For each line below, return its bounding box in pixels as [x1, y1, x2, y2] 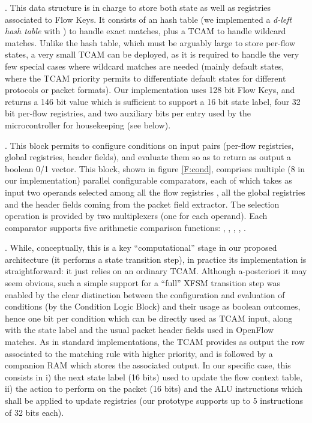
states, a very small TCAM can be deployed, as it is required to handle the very [5, 48, 299, 61]
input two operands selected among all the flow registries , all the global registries [5, 185, 305, 198]
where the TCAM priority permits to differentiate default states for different [5, 71, 286, 84]
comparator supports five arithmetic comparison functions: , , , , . [5, 221, 246, 233]
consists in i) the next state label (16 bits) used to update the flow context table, [5, 370, 302, 383]
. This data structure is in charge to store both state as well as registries [5, 1, 271, 13]
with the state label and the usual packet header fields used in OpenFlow [5, 323, 274, 336]
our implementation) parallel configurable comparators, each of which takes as [5, 174, 292, 187]
